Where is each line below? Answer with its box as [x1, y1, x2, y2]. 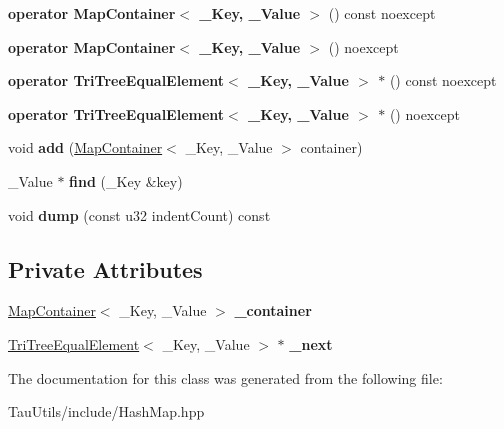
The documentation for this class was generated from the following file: [8, 367, 443, 388]
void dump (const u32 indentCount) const [8, 204, 271, 225]
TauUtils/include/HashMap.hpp [8, 401, 205, 422]
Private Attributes [8, 253, 203, 284]
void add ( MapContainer [8, 137, 163, 158]
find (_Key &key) [69, 170, 183, 191]
